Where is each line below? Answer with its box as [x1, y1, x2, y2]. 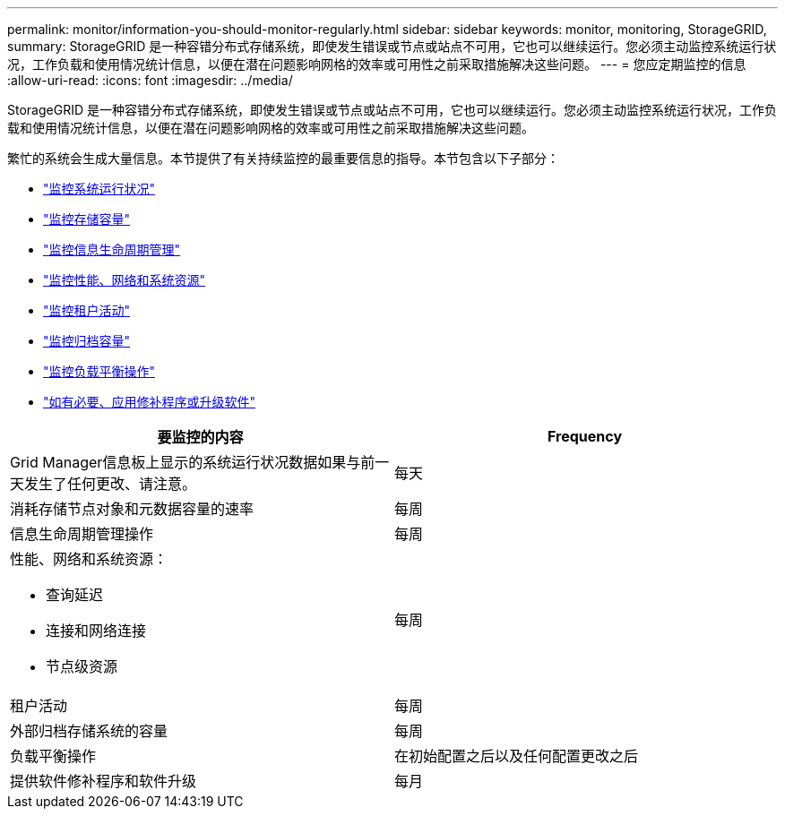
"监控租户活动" [43, 303, 131, 318]
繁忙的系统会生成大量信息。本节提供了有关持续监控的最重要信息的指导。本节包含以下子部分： [7, 150, 559, 166]
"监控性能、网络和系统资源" [43, 272, 206, 288]
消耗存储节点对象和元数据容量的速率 [10, 500, 254, 518]
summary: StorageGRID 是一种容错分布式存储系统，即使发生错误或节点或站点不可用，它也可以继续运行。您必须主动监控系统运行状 [7, 39, 777, 54]
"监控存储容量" [43, 211, 131, 227]
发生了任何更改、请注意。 [24, 475, 197, 493]
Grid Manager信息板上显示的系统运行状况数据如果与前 [10, 453, 375, 471]
